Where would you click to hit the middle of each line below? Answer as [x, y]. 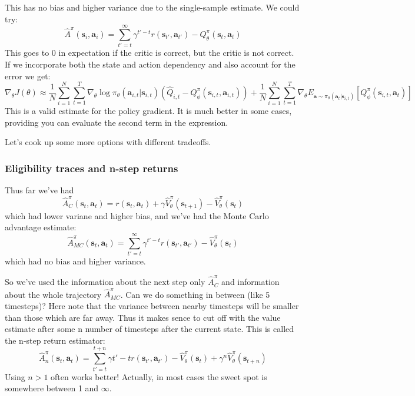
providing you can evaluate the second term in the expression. [117, 122]
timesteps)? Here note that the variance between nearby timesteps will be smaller [152, 306]
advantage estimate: [41, 227]
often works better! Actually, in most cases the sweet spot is [159, 376]
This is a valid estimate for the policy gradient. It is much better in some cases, [148, 111]
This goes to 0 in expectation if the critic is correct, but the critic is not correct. [150, 53]
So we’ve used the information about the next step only [105, 282]
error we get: [28, 75]
